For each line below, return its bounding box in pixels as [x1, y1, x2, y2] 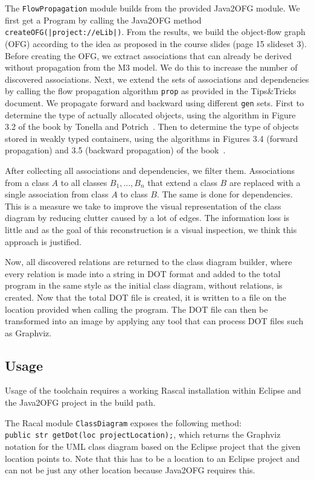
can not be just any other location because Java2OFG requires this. [5, 464, 255, 476]
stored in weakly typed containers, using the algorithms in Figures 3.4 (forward [5, 132, 298, 144]
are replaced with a [229, 176, 301, 188]
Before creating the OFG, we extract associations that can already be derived [5, 49, 292, 62]
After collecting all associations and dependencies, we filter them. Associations [5, 164, 295, 176]
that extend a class [147, 176, 217, 188]
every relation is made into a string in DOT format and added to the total [5, 267, 281, 280]
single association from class [5, 188, 109, 200]
